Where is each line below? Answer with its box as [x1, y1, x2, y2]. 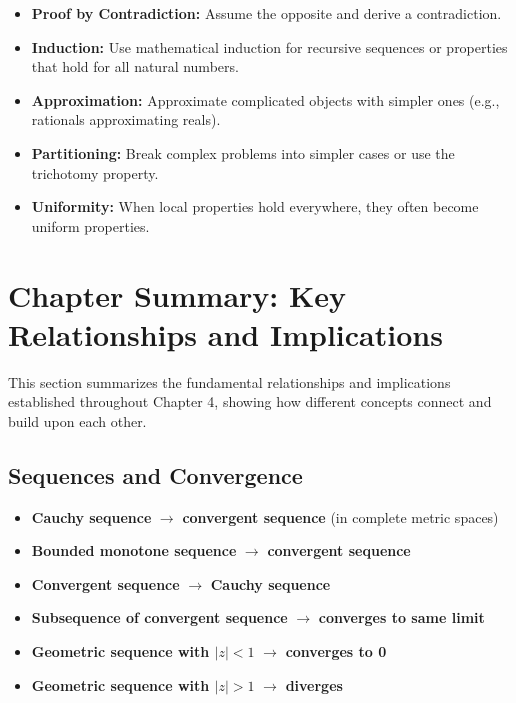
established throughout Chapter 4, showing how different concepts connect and [8, 391, 492, 412]
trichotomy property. [31, 162, 159, 183]
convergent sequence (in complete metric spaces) [182, 506, 499, 527]
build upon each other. [8, 410, 147, 431]
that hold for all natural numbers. [31, 56, 239, 77]
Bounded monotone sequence [31, 540, 237, 561]
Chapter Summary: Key [8, 274, 346, 315]
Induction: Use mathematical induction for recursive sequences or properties [31, 36, 508, 57]
